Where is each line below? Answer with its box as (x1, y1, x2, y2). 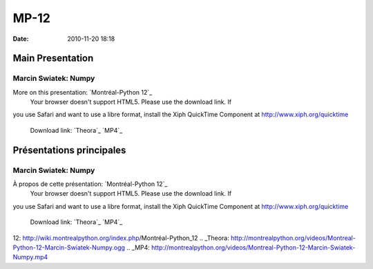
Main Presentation (12, 53, 94, 64)
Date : (12, 35, 29, 43)
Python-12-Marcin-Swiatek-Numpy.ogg (12, 243, 126, 252)
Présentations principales (12, 144, 126, 156)
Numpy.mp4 (12, 253, 48, 261)
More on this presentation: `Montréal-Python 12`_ (12, 88, 153, 96)
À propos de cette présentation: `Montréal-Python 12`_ (12, 180, 168, 188)
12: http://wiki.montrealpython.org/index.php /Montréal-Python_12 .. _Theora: (12, 234, 229, 242)
